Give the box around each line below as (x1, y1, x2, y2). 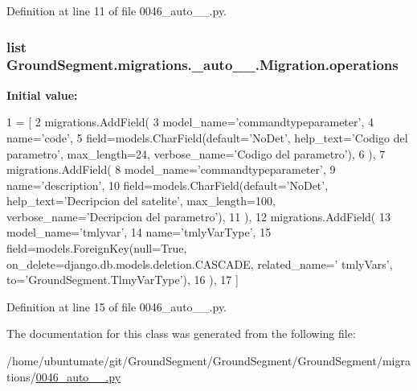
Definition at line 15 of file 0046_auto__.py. (6, 298, 227, 315)
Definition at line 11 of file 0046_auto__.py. (6, 2, 227, 19)
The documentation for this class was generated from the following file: (6, 325, 356, 342)
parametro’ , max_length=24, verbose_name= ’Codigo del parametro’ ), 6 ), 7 (6, 145, 386, 162)
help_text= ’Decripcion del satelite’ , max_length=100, (6, 192, 276, 209)
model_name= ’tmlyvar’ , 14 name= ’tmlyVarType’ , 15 (6, 224, 272, 241)
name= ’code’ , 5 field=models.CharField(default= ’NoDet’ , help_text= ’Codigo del (6, 129, 408, 146)
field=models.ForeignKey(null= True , (6, 240, 187, 257)
